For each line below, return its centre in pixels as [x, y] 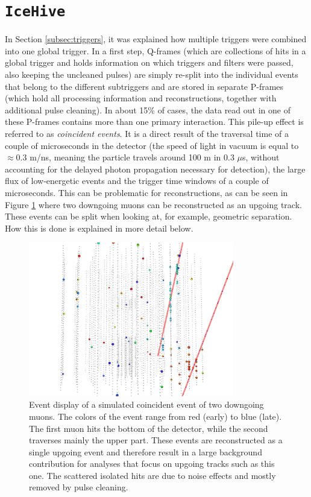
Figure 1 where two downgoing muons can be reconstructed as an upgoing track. [153, 204]
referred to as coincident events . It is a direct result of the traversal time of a [147, 133]
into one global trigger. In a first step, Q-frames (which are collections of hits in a [155, 50]
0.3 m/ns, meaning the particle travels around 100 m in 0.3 [125, 157]
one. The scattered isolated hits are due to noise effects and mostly [152, 475]
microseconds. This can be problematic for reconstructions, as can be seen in [146, 192]
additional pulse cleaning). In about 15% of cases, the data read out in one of [148, 109]
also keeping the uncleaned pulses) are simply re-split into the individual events [152, 74]
